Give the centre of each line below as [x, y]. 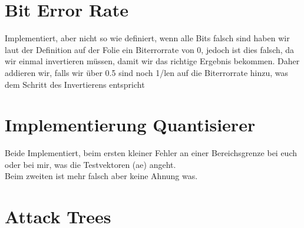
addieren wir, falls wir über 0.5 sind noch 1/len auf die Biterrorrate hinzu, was [147, 72]
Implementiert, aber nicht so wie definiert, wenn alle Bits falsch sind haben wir [147, 38]
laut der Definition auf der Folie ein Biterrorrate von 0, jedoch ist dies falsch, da [150, 49]
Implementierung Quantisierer [130, 125]
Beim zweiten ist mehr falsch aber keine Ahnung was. [101, 176]
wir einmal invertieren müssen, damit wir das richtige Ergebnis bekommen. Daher [152, 61]
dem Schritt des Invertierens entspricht [75, 84]
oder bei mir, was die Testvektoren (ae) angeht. [90, 164]
